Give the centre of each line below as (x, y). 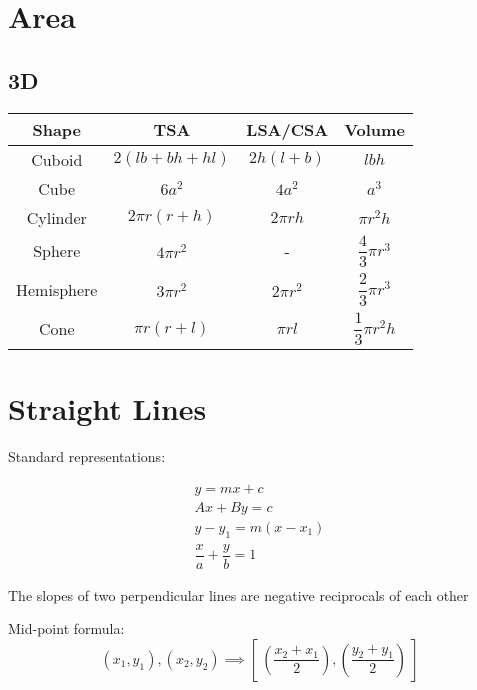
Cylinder (56, 217)
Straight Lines (107, 408)
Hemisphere (57, 290)
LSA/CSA (287, 129)
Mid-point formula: (66, 628)
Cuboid (57, 159)
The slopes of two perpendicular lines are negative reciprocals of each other (238, 594)
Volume (374, 129)
